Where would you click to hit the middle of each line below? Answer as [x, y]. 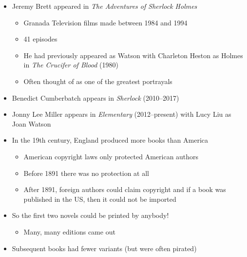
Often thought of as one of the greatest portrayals [98, 81]
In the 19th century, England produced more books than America [110, 140]
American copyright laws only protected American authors [111, 156]
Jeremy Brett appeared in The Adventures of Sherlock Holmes [104, 6]
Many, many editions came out [69, 231]
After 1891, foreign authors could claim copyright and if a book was [125, 189]
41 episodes [40, 39]
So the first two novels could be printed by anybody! [90, 215]
